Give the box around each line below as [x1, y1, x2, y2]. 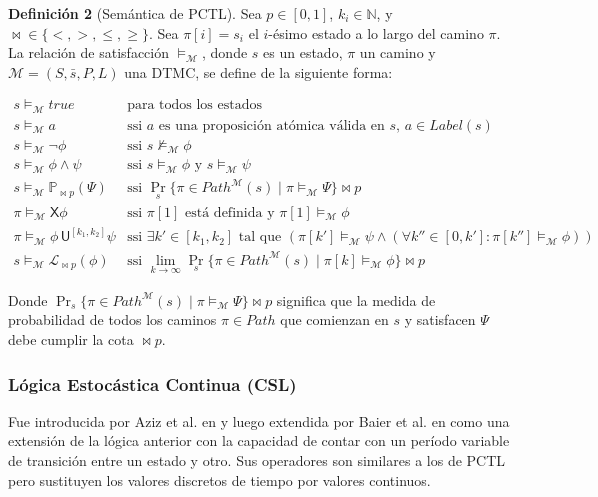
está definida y [185, 205, 275, 220]
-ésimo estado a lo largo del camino [268, 22, 484, 43]
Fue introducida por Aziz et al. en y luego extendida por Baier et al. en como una [8, 410, 510, 431]
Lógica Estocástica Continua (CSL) [8, 371, 297, 396]
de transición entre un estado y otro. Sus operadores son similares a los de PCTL [8, 450, 506, 471]
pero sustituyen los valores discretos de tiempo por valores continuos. [8, 469, 431, 490]
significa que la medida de [276, 289, 436, 310]
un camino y [359, 42, 436, 63]
